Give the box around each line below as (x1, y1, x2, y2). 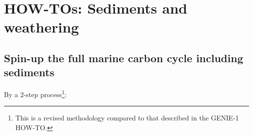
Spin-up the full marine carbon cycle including (4, 50, 243, 65)
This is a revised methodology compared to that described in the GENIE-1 (15, 113, 239, 123)
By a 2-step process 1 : (4, 88, 67, 99)
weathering (4, 17, 79, 37)
